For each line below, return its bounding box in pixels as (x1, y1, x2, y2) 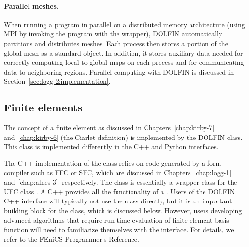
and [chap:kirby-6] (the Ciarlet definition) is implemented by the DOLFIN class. (4, 132, 243, 142)
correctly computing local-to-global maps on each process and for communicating (4, 57, 244, 67)
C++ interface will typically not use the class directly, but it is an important (4, 196, 232, 206)
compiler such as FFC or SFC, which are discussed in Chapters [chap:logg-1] (4, 167, 232, 177)
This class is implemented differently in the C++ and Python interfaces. (4, 141, 219, 152)
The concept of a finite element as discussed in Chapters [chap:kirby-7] (4, 123, 215, 133)
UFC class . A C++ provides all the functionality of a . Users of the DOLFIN (4, 186, 235, 196)
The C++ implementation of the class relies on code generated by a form (4, 157, 221, 168)
